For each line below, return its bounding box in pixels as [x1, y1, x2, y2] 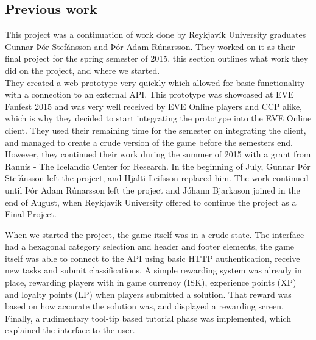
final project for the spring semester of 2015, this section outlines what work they [5, 52, 309, 65]
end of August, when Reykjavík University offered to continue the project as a [5, 195, 297, 208]
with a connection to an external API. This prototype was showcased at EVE [5, 88, 294, 101]
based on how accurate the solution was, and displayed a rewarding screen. [5, 300, 284, 313]
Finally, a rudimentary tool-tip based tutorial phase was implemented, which [5, 311, 291, 324]
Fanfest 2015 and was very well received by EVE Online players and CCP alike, [5, 99, 302, 112]
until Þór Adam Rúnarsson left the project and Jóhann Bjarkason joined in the [5, 183, 300, 196]
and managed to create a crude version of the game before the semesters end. [5, 136, 293, 148]
